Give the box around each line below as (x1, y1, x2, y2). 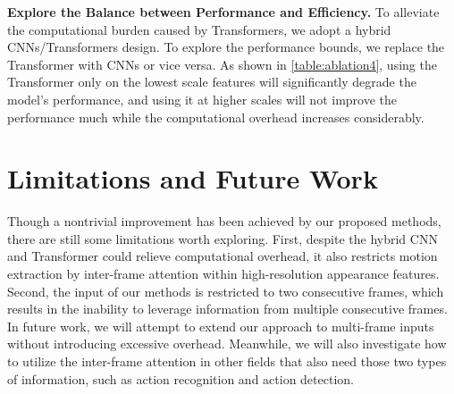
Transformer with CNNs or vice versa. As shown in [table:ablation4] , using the (7, 54, 437, 73)
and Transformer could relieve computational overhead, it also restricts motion (7, 247, 438, 265)
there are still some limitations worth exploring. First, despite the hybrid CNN (7, 229, 438, 247)
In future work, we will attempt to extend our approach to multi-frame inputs (7, 316, 434, 335)
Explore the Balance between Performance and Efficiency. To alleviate (7, 3, 440, 21)
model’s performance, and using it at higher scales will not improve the (7, 89, 398, 108)
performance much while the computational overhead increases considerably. (7, 107, 425, 126)
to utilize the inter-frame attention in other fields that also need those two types (7, 352, 447, 371)
